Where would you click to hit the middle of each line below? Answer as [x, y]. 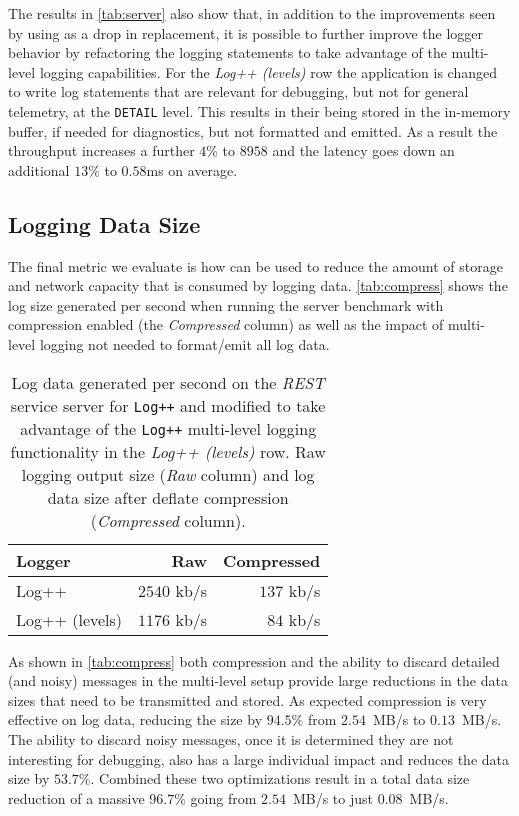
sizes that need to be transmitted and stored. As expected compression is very [247, 699]
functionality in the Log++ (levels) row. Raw [168, 451]
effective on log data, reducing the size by [135, 719]
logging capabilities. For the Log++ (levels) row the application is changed [268, 71]
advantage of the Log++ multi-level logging [168, 428]
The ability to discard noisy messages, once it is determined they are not [231, 738]
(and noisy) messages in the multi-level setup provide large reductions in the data [258, 680]
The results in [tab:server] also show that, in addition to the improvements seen [252, 13]
